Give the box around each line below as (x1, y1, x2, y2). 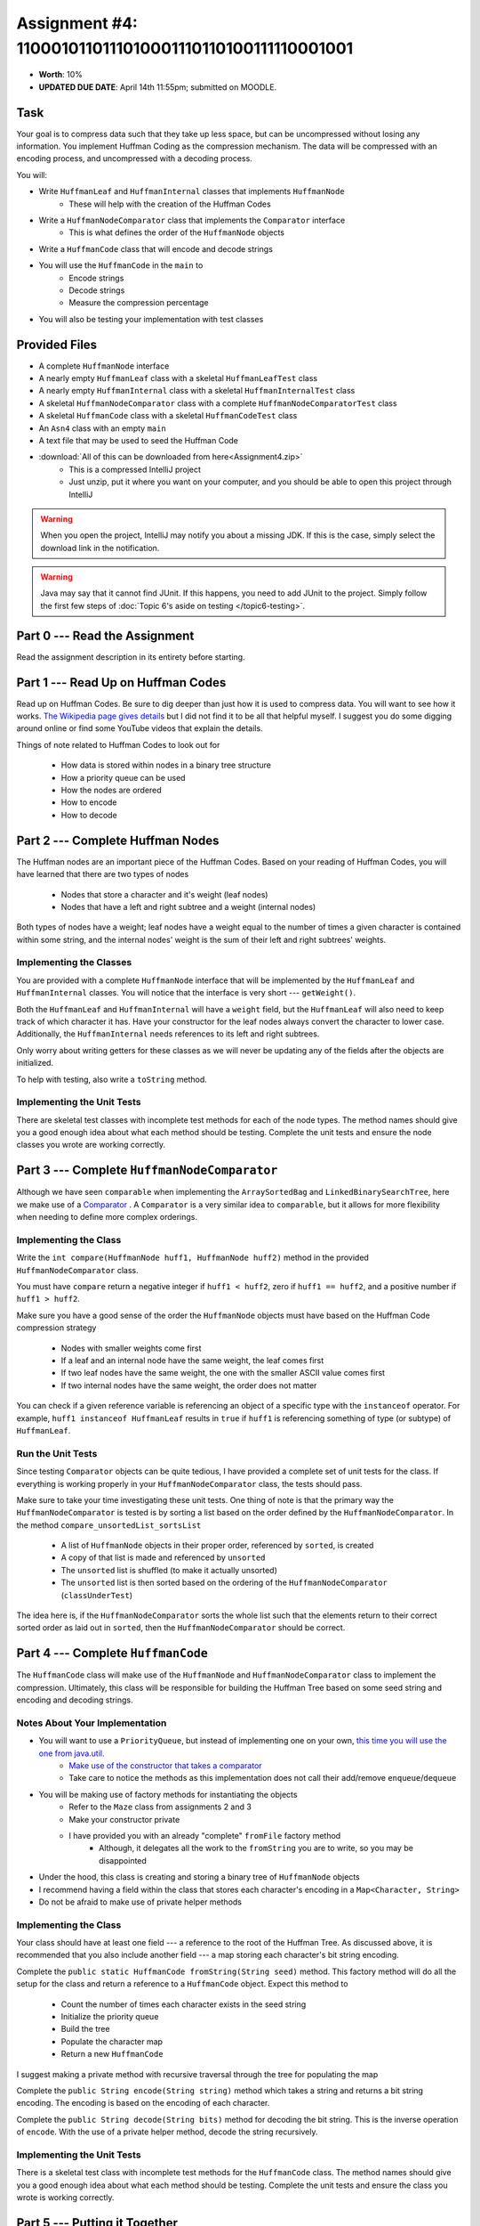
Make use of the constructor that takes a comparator (68, 1760, 262, 1771)
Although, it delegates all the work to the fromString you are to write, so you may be (99, 1843, 413, 1854)
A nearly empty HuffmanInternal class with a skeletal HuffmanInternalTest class (38, 386, 356, 396)
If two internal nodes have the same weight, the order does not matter (60, 1380, 317, 1391)
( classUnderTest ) (60, 1589, 133, 1600)
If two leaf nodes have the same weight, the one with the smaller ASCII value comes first (60, 1368, 386, 1378)
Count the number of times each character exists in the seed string (60, 1999, 307, 2010)
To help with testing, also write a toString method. (16, 1074, 208, 1085)
